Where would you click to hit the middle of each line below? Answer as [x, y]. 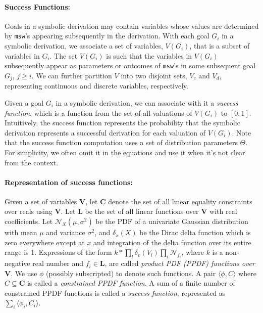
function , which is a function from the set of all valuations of [98, 113]
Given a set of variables [41, 201]
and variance [66, 232]
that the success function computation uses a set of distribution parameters [121, 142]
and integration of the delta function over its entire [172, 242]
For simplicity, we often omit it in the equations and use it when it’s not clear [125, 152]
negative [17, 263]
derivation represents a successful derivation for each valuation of [105, 132]
